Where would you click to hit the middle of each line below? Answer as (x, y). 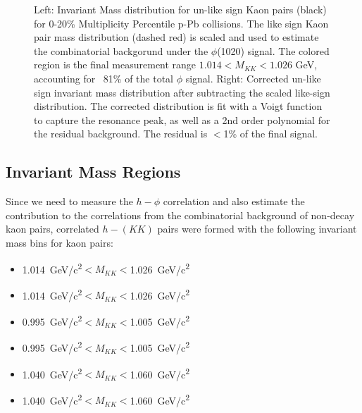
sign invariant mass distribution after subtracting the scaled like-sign (182, 92)
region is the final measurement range (115, 64)
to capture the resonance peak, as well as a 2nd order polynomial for (182, 119)
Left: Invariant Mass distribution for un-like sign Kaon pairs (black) (180, 9)
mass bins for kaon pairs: (60, 242)
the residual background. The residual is (121, 134)
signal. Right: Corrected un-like (253, 78)
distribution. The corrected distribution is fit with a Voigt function (178, 106)
